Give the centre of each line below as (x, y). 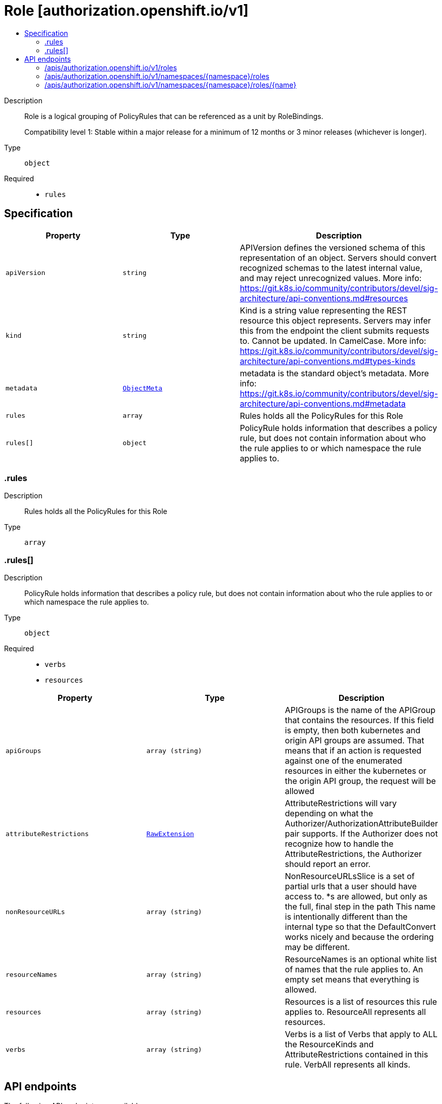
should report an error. (328, 864)
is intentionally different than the (346, 917)
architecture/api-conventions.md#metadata (323, 403)
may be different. (317, 947)
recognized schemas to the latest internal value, (331, 268)
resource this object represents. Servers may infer (335, 320)
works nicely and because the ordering (359, 937)
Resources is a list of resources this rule (361, 1002)
